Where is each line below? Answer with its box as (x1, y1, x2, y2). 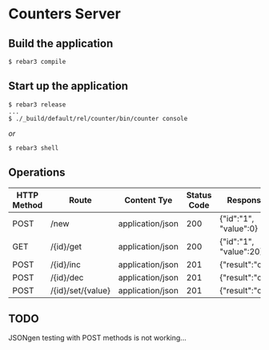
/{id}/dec (50, 272, 84, 283)
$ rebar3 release (8, 101, 66, 109)
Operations (8, 165, 66, 180)
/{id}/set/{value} (50, 284, 110, 296)
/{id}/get (50, 241, 82, 252)
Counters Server (8, 5, 122, 23)
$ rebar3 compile (8, 58, 66, 66)
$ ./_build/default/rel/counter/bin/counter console (8, 114, 188, 122)
